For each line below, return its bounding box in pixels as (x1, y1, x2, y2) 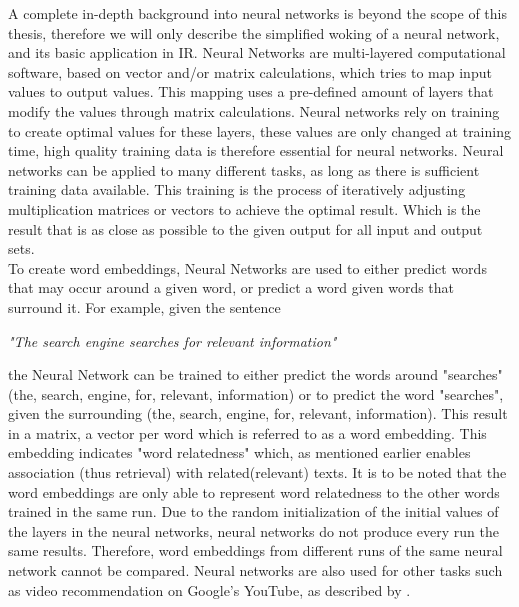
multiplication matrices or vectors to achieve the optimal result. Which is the (8, 198, 481, 219)
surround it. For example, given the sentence (8, 296, 281, 317)
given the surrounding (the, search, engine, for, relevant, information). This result (8, 403, 508, 424)
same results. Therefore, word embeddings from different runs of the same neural (8, 540, 503, 561)
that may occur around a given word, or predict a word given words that (8, 277, 455, 298)
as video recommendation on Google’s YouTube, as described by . (8, 579, 411, 600)
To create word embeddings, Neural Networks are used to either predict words (8, 257, 487, 278)
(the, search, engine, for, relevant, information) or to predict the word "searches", (8, 383, 504, 404)
